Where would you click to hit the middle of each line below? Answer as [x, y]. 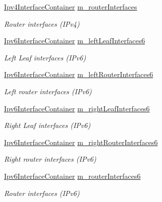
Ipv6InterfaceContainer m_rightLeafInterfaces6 [77, 108]
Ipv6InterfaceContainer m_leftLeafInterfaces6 [75, 41]
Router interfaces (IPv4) [42, 23]
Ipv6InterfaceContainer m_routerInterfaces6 [72, 176]
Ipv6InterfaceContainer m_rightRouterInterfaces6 [81, 142]
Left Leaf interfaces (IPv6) [45, 57]
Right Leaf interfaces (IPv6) [47, 125]
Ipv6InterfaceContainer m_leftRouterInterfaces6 [79, 74]
